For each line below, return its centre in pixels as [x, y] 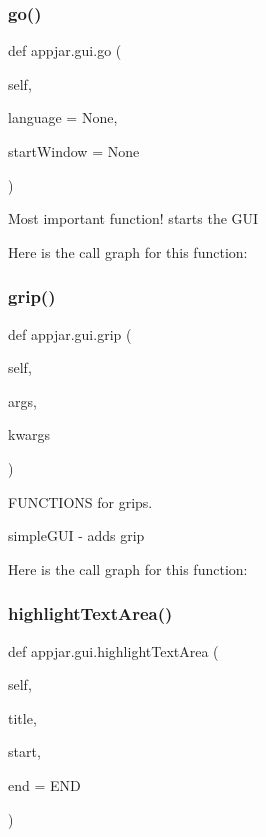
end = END [44, 784]
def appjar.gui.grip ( [70, 333]
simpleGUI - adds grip [76, 535]
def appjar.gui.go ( [65, 50]
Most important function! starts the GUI [133, 218]
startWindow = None [74, 151]
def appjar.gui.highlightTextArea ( [113, 650]
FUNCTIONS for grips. [80, 501]
